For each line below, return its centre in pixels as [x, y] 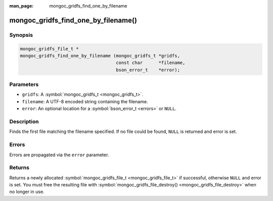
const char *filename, [151, 63]
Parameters [24, 85]
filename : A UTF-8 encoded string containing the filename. [85, 101]
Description [24, 122]
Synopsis [21, 35]
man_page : [21, 6]
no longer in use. [27, 192]
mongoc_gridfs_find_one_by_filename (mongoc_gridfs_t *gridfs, [100, 56]
